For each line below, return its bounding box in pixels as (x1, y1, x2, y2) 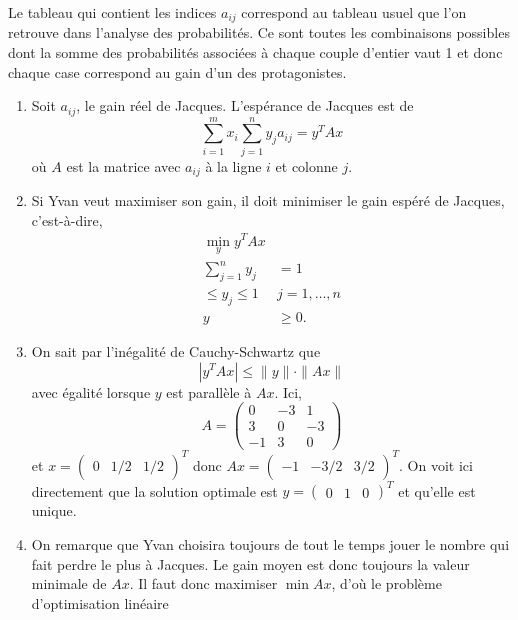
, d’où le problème (331, 573, 442, 594)
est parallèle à (166, 381, 252, 402)
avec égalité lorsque (31, 381, 151, 402)
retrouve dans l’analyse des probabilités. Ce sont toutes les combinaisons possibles (8, 22, 510, 43)
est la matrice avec (66, 155, 181, 176)
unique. (31, 500, 77, 521)
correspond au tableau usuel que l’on (241, 2, 467, 22)
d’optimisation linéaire (31, 592, 169, 613)
